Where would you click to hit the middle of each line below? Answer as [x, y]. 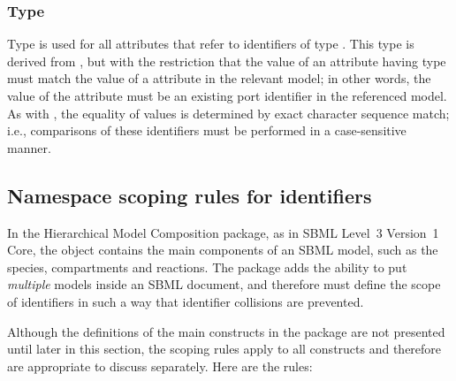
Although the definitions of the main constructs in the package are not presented [226, 331]
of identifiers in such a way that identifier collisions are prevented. [186, 301]
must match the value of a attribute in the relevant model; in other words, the [219, 78]
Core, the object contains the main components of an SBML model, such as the [223, 250]
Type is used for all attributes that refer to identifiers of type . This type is [211, 44]
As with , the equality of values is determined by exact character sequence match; [228, 113]
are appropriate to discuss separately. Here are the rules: [160, 366]
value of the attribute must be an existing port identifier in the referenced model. [227, 95]
